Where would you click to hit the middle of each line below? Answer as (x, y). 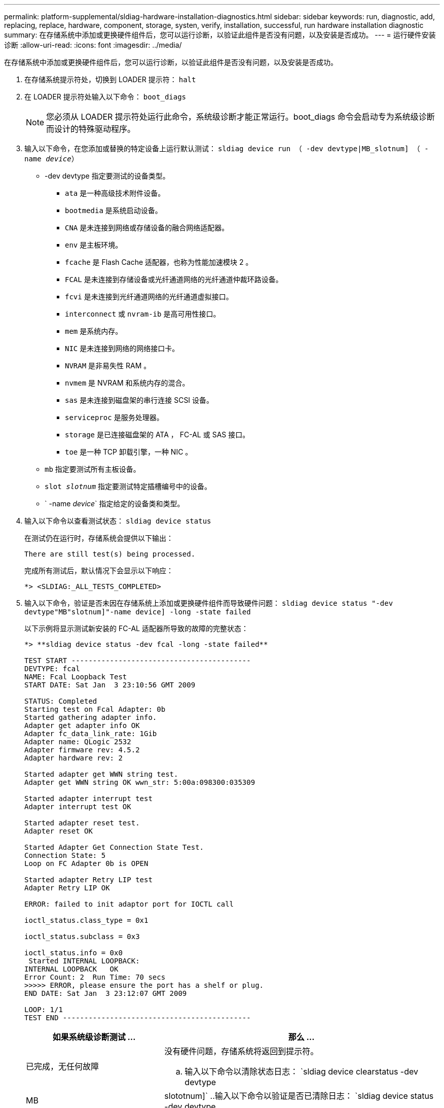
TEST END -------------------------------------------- (138, 1018)
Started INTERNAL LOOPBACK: (84, 961)
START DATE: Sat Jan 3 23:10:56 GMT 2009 (110, 685)
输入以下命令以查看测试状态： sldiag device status (118, 521)
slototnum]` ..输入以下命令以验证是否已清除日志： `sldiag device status (299, 1096)
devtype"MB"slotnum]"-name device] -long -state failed (138, 612)
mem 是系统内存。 (94, 331)
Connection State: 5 (65, 855)
